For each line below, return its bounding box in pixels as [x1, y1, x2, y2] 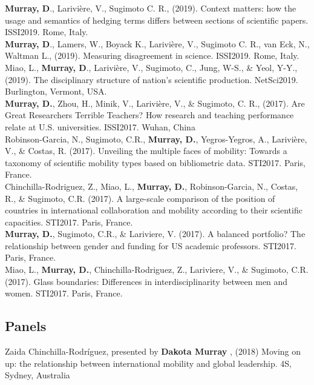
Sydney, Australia [5, 369, 70, 381]
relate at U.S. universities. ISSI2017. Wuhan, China [5, 120, 195, 133]
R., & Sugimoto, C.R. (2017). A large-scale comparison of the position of [5, 192, 275, 204]
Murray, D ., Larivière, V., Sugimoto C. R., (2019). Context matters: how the [5, 2, 296, 14]
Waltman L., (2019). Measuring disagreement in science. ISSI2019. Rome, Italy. [5, 49, 299, 62]
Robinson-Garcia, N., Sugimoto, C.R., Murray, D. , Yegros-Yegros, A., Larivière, [5, 132, 307, 145]
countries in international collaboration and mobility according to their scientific [5, 204, 303, 216]
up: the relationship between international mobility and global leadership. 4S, [5, 357, 292, 369]
